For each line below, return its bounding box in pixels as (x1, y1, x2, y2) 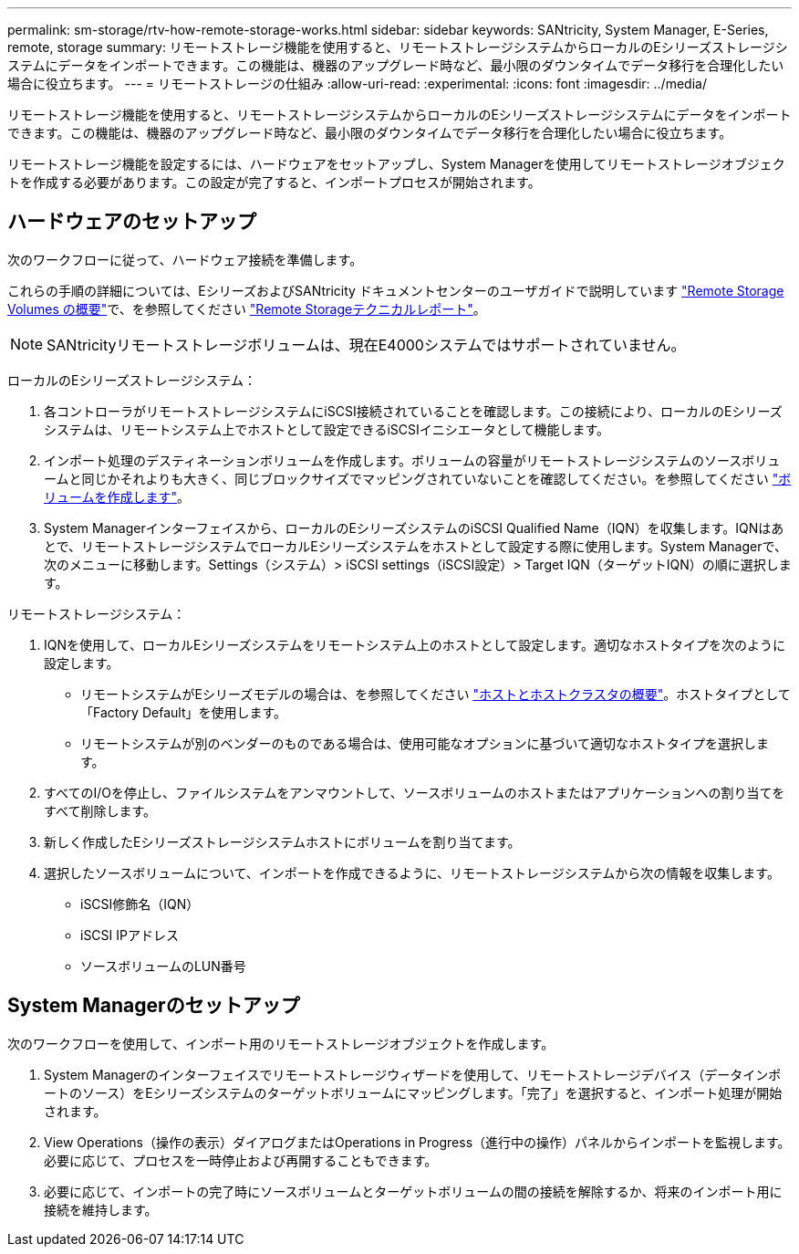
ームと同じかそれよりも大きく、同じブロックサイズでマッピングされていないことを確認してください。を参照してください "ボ (44, 470, 792, 486)
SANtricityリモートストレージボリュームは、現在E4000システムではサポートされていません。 (47, 335, 686, 354)
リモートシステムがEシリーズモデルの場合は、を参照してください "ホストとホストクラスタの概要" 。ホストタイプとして (80, 685, 791, 702)
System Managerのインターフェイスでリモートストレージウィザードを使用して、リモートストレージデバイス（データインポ (44, 1066, 782, 1082)
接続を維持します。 (44, 1201, 158, 1217)
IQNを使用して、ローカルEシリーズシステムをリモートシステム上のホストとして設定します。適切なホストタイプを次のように (44, 636, 785, 653)
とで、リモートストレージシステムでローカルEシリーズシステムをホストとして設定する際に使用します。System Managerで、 (44, 538, 787, 554)
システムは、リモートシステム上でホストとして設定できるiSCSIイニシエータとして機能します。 (44, 421, 609, 437)
